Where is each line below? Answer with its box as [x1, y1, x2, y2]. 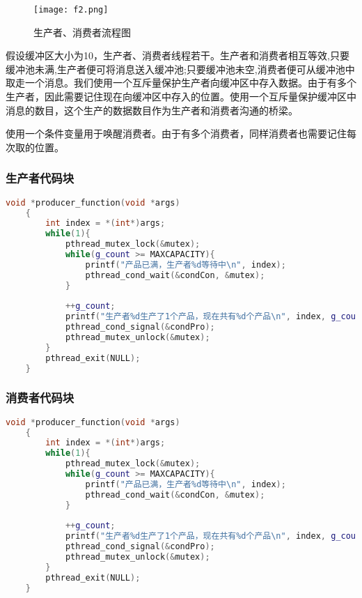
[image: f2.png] [33, 5, 109, 15]
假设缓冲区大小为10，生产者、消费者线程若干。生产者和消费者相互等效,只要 [6, 48, 349, 63]
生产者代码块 [6, 169, 74, 187]
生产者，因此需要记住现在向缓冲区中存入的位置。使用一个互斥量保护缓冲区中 [6, 89, 356, 104]
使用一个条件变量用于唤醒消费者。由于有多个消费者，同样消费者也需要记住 [6, 126, 347, 141]
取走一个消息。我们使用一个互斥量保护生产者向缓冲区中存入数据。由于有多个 [6, 75, 356, 90]
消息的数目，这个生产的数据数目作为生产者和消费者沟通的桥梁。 [6, 102, 298, 117]
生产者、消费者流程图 [33, 24, 131, 39]
